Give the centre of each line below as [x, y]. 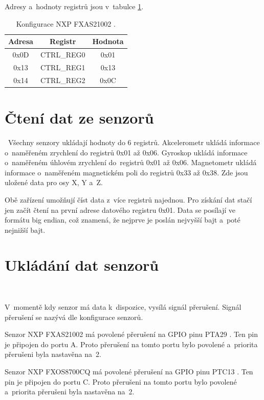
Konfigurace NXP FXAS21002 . [66, 23]
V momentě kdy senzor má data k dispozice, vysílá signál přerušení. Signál [123, 307]
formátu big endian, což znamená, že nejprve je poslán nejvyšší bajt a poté [123, 220]
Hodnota [108, 41]
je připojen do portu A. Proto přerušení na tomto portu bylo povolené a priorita [131, 344]
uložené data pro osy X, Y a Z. [54, 182]
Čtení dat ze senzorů [79, 117]
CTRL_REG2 [63, 80]
